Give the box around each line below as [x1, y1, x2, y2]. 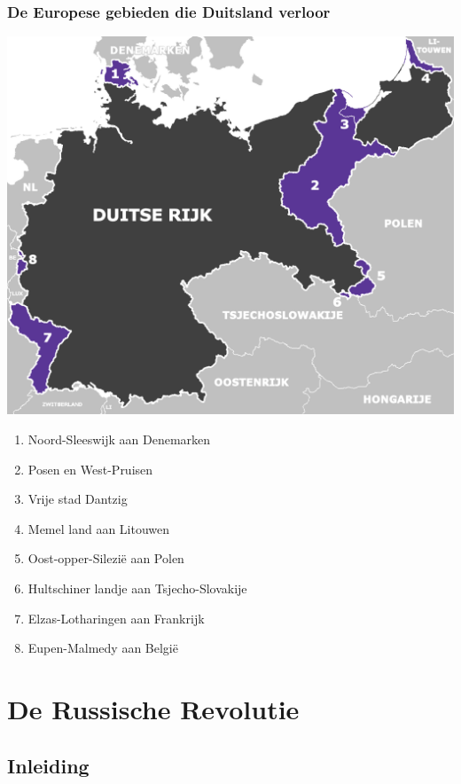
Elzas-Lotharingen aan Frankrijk [27, 608, 205, 627]
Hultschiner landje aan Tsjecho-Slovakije [27, 579, 247, 598]
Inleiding [7, 751, 90, 779]
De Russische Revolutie [7, 690, 300, 726]
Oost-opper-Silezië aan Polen [27, 549, 184, 568]
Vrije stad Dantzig [27, 490, 128, 508]
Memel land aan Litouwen [27, 519, 170, 537]
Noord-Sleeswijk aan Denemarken [27, 430, 211, 449]
